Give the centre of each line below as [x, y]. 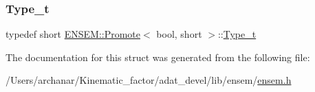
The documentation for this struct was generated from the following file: [158, 57]
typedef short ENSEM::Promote [73, 34]
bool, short [179, 34]
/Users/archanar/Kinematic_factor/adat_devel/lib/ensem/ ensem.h [149, 80]
